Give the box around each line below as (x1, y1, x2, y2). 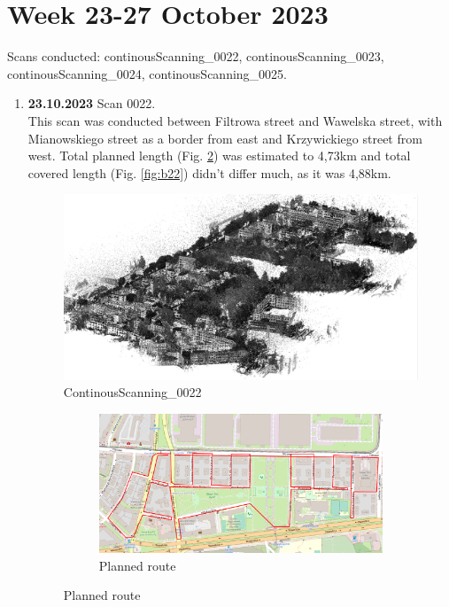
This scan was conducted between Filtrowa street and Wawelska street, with (27, 111, 443, 129)
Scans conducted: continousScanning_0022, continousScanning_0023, (7, 47, 384, 66)
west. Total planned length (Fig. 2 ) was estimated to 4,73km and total (27, 146, 411, 165)
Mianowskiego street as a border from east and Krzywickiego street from (27, 128, 422, 147)
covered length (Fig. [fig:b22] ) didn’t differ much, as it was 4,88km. (27, 163, 391, 182)
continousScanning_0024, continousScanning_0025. (7, 64, 287, 82)
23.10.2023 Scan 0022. (27, 94, 156, 113)
